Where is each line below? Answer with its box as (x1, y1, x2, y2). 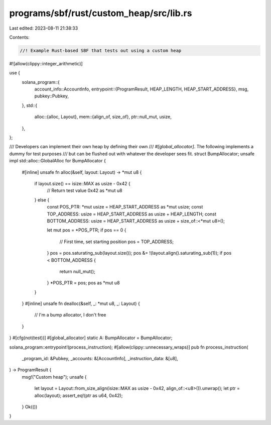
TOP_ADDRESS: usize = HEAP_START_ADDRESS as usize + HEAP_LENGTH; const (47, 211, 217, 217)
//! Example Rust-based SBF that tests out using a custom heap (20, 48, 182, 53)
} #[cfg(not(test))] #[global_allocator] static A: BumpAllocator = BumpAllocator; (9, 335, 173, 341)
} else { (34, 196, 50, 203)
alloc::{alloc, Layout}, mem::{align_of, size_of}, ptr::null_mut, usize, (34, 114, 172, 120)
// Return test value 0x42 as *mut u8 (47, 187, 122, 193)
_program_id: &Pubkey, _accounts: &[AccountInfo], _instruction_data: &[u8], (22, 356, 178, 362)
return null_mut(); (59, 268, 95, 274)
